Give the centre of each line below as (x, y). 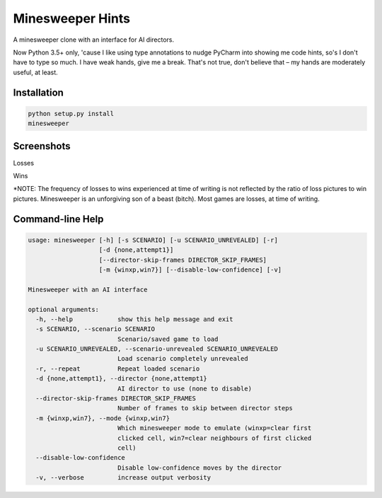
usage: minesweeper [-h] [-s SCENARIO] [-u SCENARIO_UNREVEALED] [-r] (153, 240)
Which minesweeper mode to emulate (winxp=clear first (214, 428)
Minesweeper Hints (72, 18)
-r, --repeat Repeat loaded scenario (118, 369)
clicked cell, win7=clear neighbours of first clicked (214, 438)
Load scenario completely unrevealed (183, 359)
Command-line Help (58, 219)
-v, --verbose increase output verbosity (123, 478)
